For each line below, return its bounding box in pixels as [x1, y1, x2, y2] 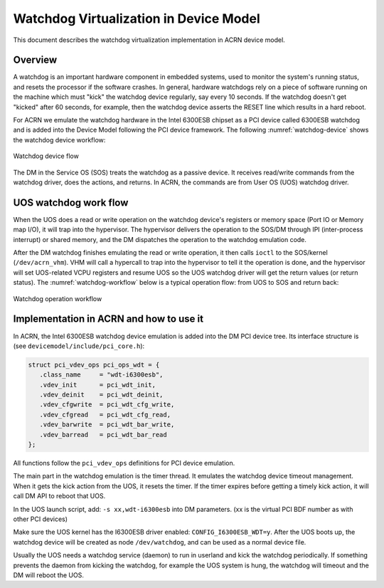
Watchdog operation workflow [13, 294, 102, 303]
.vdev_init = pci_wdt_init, [39, 381, 156, 389]
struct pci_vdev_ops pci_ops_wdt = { [28, 360, 160, 369]
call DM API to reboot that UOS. [13, 492, 106, 500]
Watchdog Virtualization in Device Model [13, 11, 261, 26]
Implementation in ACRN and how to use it [13, 313, 204, 325]
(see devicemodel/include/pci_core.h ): [13, 342, 145, 350]
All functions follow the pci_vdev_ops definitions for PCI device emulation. [13, 459, 235, 467]
